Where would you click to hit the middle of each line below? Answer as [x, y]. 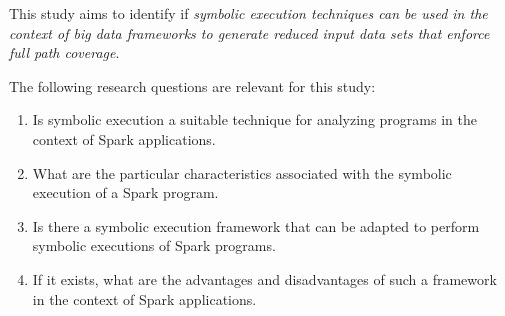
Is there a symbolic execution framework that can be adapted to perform [256, 225]
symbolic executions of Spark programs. [154, 245]
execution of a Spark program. [125, 192]
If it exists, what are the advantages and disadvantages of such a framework [264, 278]
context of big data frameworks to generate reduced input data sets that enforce [249, 32]
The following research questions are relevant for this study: [192, 85]
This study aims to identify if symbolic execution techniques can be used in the [248, 13]
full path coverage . [64, 52]
